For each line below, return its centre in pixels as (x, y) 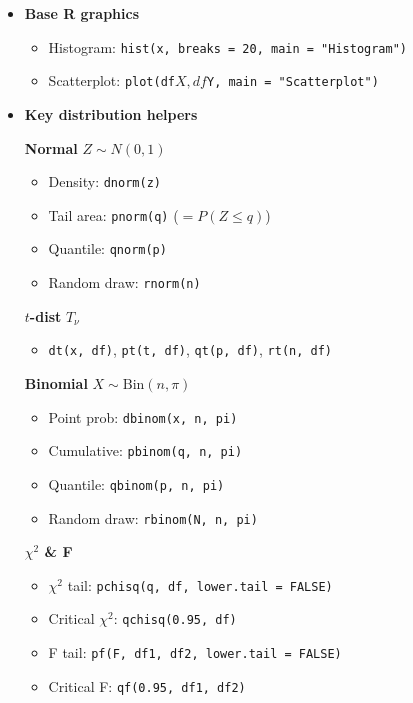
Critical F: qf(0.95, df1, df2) (147, 685)
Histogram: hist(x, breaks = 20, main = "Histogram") (228, 46)
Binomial (56, 382)
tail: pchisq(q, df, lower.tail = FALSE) (200, 584)
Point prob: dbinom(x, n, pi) (143, 416)
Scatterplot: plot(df (111, 80)
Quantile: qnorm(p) (107, 248)
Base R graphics (81, 13)
